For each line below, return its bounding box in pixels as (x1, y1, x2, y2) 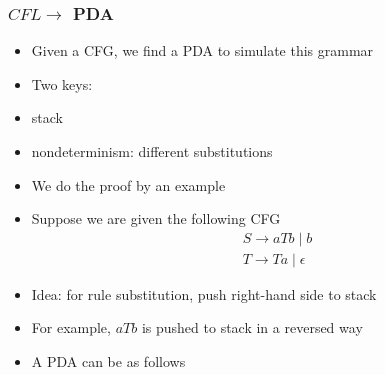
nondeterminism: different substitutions (31, 141, 273, 161)
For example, (31, 317, 111, 338)
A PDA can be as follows (31, 351, 186, 372)
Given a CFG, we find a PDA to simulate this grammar (31, 40, 374, 61)
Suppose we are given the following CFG (31, 208, 281, 229)
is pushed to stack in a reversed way (141, 317, 363, 338)
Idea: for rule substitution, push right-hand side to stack (31, 283, 377, 304)
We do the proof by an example (31, 174, 226, 195)
